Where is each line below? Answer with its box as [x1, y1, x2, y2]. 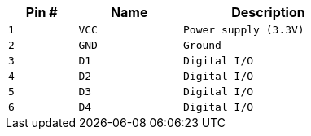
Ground [182, 39, 221, 51]
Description [231, 4, 305, 20]
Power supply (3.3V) [182, 24, 304, 36]
